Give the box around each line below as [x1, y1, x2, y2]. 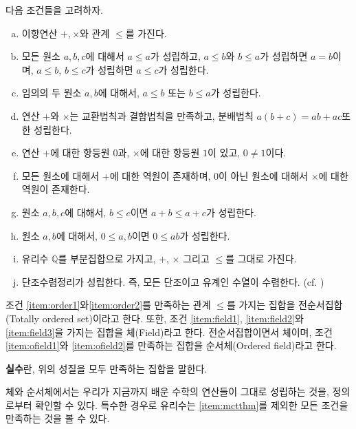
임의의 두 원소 [21, 85, 82, 100]
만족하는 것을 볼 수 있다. [5, 411, 110, 426]
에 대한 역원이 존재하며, [109, 168, 211, 182]
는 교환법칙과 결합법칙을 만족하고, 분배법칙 [69, 108, 254, 123]
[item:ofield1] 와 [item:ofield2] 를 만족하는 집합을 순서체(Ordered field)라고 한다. [5, 338, 337, 353]
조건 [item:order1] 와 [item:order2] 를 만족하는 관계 [5, 297, 211, 312]
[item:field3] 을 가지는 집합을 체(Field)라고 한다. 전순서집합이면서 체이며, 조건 [5, 324, 333, 339]
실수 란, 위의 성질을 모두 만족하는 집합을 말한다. [5, 361, 208, 375]
